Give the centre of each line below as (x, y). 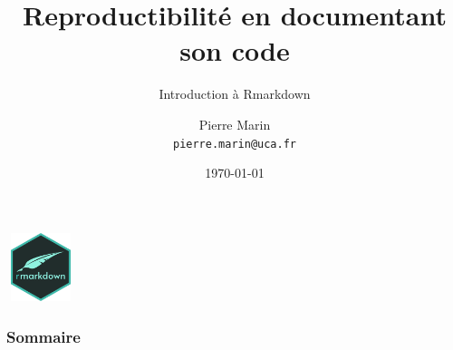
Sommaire (43, 336)
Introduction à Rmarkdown (235, 94)
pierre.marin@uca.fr (235, 144)
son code (235, 50)
